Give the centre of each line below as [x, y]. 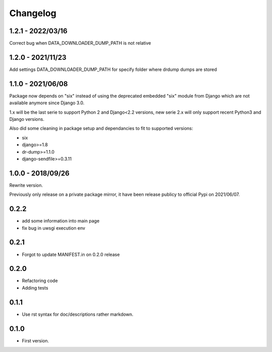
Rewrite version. [26, 185]
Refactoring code [40, 281]
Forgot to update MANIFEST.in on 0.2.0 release [71, 254]
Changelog [33, 13]
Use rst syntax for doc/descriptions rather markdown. [78, 314]
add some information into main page [61, 221]
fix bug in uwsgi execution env [54, 228]
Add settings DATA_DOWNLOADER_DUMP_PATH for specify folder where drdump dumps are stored [113, 69]
